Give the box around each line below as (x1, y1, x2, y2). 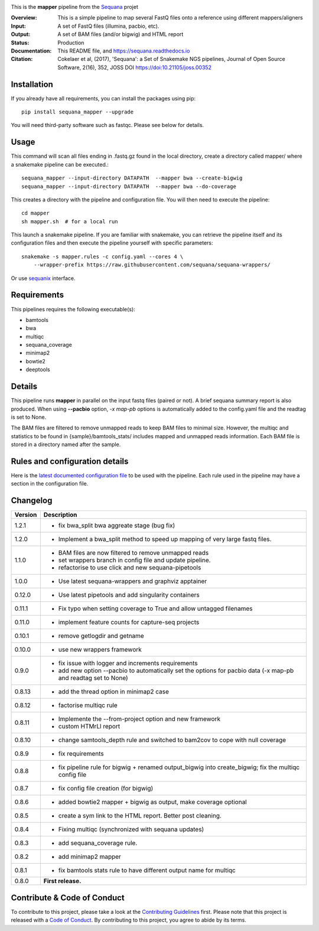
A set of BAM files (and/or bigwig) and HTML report (57, 31, 184, 38)
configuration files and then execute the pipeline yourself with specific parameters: (11, 239, 213, 246)
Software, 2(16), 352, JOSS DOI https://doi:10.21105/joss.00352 (57, 64, 212, 71)
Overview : (11, 14, 38, 21)
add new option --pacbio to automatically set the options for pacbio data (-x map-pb (58, 666, 294, 675)
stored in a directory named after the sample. (11, 441, 121, 448)
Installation (11, 79, 53, 89)
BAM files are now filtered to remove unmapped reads (58, 549, 209, 557)
